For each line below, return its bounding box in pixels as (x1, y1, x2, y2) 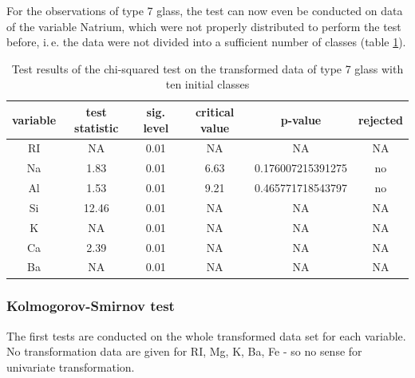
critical (195, 103, 235, 120)
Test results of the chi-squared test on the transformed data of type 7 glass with (11, 60, 404, 77)
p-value (280, 111, 322, 128)
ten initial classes (165, 76, 250, 93)
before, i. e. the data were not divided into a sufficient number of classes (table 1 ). (6, 33, 406, 50)
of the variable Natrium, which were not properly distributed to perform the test (6, 18, 401, 34)
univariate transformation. (6, 358, 135, 375)
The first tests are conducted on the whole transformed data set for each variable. (6, 327, 406, 344)
